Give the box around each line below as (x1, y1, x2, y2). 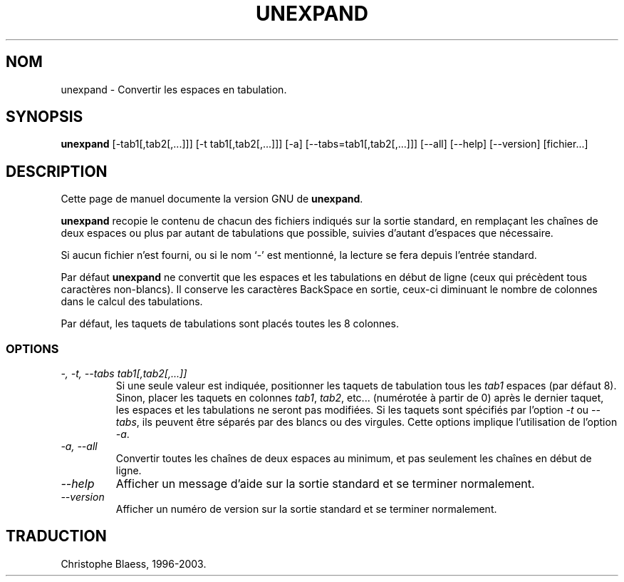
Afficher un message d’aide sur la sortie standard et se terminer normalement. (115, 476, 535, 491)
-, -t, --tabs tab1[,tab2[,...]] (61, 367, 187, 380)
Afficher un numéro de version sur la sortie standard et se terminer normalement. (115, 503, 497, 516)
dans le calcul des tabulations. (61, 295, 203, 308)
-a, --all (61, 440, 98, 453)
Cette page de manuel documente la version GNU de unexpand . (61, 193, 363, 205)
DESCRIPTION (6, 162, 108, 180)
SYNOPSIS (6, 108, 83, 126)
